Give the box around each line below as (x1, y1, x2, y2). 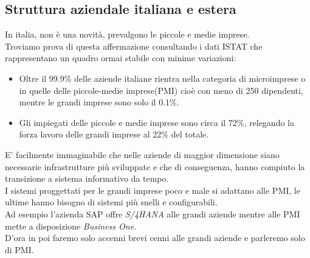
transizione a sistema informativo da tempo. (5, 172, 169, 185)
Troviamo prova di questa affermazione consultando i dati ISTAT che (5, 39, 263, 52)
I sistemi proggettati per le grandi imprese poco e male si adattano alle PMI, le (5, 184, 300, 196)
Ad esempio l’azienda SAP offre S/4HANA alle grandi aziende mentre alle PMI (5, 207, 300, 220)
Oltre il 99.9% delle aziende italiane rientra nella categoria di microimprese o (19, 71, 306, 84)
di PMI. (5, 243, 34, 256)
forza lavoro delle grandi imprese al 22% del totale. (19, 128, 209, 141)
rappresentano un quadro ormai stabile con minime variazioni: (5, 51, 236, 64)
